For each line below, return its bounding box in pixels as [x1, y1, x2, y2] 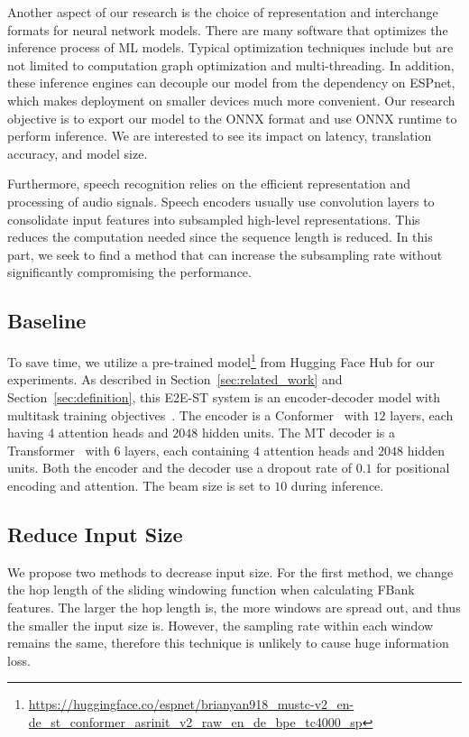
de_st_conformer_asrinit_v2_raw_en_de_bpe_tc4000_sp [28, 712, 363, 731]
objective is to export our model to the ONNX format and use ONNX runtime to [7, 108, 457, 127]
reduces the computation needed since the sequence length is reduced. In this [7, 227, 433, 246]
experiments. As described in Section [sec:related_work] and [7, 370, 343, 389]
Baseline [7, 307, 87, 335]
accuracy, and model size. [7, 143, 148, 162]
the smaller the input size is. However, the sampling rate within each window [7, 615, 434, 634]
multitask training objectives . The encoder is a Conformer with [7, 405, 369, 424]
